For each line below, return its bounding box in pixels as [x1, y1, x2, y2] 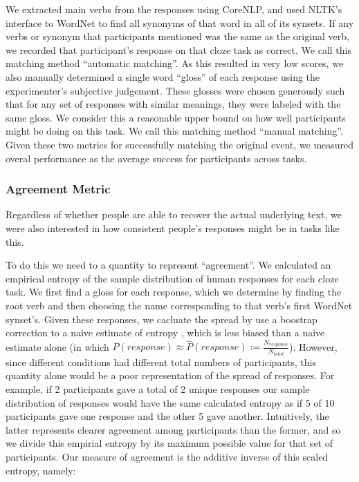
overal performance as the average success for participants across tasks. [6, 151, 307, 165]
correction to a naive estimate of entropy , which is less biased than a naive [6, 325, 325, 340]
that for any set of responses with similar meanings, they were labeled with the [6, 97, 341, 111]
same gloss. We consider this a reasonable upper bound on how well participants [6, 110, 346, 124]
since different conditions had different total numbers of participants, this [6, 354, 316, 369]
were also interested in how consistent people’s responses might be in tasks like [6, 220, 340, 235]
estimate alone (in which [6, 339, 109, 354]
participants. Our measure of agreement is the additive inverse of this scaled [6, 450, 329, 464]
